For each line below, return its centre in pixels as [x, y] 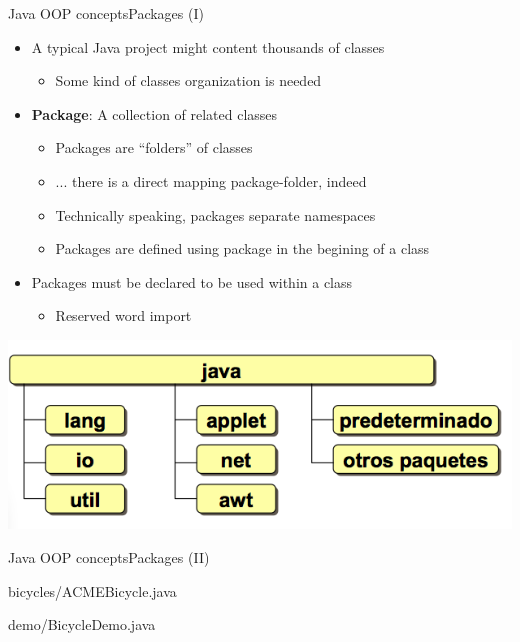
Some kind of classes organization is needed [188, 80]
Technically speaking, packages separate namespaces [215, 214]
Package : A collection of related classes [154, 113]
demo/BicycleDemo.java [82, 624]
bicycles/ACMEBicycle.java [92, 590]
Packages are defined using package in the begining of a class [242, 248]
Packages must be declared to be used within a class [192, 281]
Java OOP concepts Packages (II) [109, 556]
